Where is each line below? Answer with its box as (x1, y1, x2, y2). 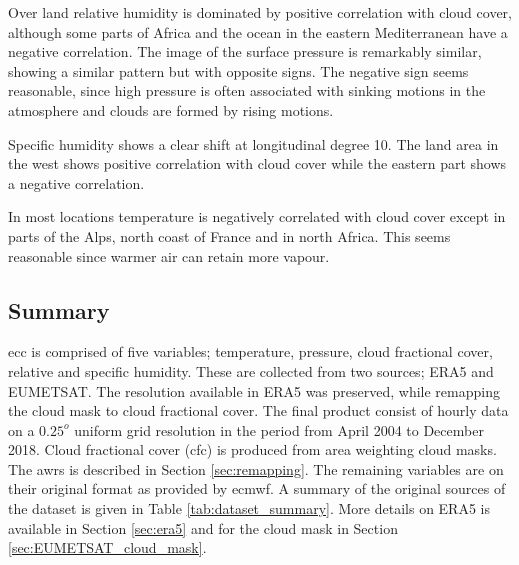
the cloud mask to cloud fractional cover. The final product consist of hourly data (8, 400, 509, 421)
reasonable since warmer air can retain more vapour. (8, 245, 330, 266)
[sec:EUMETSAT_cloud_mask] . (8, 537, 207, 558)
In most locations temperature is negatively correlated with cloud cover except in (8, 206, 506, 227)
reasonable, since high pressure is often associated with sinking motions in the (8, 80, 486, 101)
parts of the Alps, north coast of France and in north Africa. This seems (8, 225, 451, 246)
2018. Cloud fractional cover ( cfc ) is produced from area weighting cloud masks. (8, 439, 497, 460)
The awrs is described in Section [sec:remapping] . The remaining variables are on (8, 458, 504, 479)
